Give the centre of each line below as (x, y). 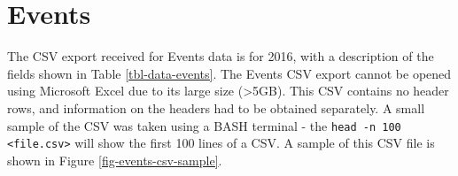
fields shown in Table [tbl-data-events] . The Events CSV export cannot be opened (229, 73)
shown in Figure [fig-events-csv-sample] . (115, 160)
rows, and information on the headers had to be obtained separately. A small (216, 107)
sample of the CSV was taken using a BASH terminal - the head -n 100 (204, 125)
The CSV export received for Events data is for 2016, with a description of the (221, 56)
